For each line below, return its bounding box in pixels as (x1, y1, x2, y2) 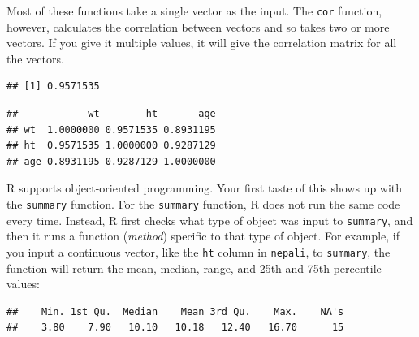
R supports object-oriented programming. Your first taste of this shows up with (6, 179, 403, 197)
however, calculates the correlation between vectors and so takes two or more (6, 18, 390, 35)
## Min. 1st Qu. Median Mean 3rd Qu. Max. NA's (6, 305, 344, 318)
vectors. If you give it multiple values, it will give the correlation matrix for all (6, 34, 397, 51)
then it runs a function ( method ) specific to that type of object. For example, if (6, 227, 400, 244)
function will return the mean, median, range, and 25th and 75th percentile (6, 259, 382, 276)
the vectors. (6, 50, 64, 67)
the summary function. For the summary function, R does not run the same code (6, 196, 400, 212)
